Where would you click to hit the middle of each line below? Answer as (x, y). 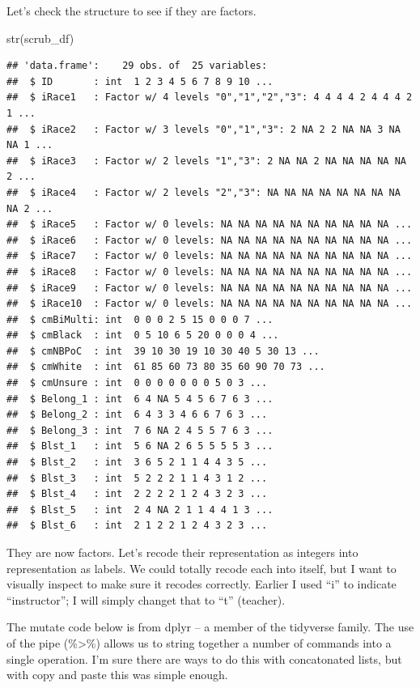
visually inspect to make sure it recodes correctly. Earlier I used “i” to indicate (202, 584)
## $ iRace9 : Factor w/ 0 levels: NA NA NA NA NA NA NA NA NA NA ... (210, 288)
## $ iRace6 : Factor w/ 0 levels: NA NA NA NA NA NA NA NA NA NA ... (210, 240)
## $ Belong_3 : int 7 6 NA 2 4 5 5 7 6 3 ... (140, 430)
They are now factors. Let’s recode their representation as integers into (182, 552)
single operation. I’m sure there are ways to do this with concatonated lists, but (204, 658)
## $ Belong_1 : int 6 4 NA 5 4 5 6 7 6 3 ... (140, 399)
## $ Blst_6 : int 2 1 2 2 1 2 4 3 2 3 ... (137, 526)
